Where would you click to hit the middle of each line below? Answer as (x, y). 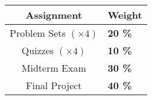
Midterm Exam (54, 68)
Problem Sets (38, 33)
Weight (125, 15)
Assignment (54, 15)
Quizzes (38, 50)
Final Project (54, 85)
